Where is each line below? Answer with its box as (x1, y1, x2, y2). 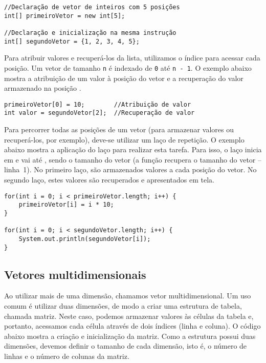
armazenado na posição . (4, 83, 81, 93)
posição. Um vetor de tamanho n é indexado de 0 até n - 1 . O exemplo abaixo (4, 62, 252, 73)
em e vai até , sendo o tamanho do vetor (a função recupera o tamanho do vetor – (4, 154, 262, 165)
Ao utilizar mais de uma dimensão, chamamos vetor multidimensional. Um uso (4, 290, 251, 301)
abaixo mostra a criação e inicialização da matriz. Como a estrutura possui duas (4, 330, 256, 341)
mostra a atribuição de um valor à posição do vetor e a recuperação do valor (4, 72, 243, 83)
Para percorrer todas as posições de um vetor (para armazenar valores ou (4, 124, 234, 135)
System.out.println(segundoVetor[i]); (18, 235, 151, 243)
